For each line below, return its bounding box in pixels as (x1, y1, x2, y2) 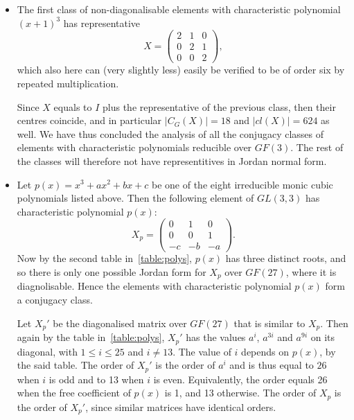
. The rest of (290, 140, 344, 155)
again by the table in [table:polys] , (17, 330, 165, 344)
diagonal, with (17, 344, 78, 358)
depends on (241, 344, 290, 358)
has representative (63, 15, 141, 30)
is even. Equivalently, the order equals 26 (153, 371, 328, 386)
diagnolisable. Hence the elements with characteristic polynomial (17, 279, 292, 293)
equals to (53, 99, 92, 114)
